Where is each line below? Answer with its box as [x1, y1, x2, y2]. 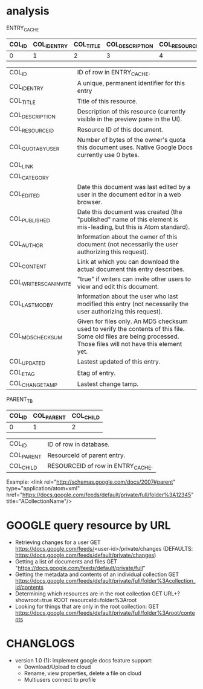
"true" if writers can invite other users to [77, 275, 192, 283]
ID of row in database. [47, 440, 110, 448]
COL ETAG [9, 368, 35, 378]
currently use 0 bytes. [77, 151, 140, 159]
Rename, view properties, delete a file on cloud [24, 669, 142, 677]
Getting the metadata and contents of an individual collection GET [14, 571, 179, 578]
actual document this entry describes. [77, 264, 185, 273]
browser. [77, 197, 103, 206]
